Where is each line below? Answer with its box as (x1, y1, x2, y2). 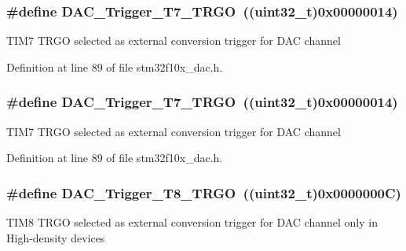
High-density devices (6, 229, 105, 245)
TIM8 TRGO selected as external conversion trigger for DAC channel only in (6, 214, 378, 231)
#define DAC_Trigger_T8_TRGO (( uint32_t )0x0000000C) (6, 183, 401, 202)
